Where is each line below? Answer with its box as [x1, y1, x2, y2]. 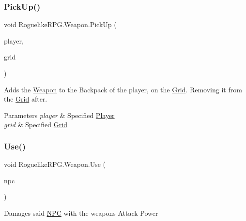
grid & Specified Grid [4, 119, 67, 130]
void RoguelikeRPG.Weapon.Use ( [4, 159, 106, 169]
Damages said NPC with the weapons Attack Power [4, 207, 158, 218]
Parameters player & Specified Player [4, 110, 115, 120]
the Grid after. [4, 94, 47, 104]
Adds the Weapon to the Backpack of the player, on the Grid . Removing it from [4, 84, 242, 94]
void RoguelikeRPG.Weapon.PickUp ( [4, 19, 117, 29]
